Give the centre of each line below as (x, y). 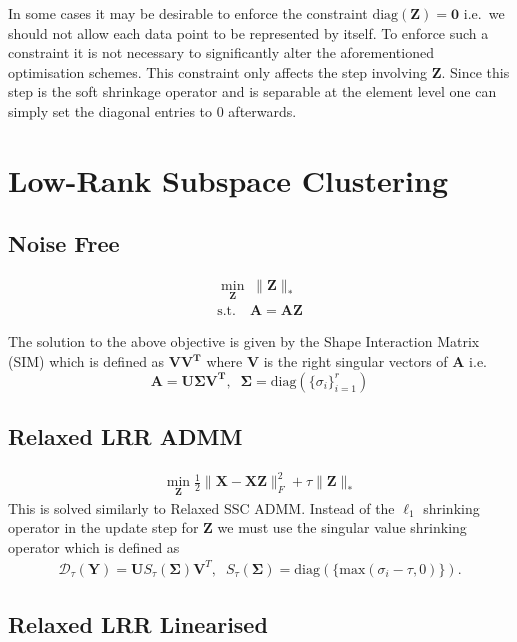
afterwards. (262, 110)
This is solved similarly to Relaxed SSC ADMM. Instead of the (201, 507)
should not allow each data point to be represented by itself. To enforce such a (248, 32)
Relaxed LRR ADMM (125, 436)
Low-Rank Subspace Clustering (228, 179)
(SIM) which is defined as (86, 361)
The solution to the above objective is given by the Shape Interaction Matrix (244, 341)
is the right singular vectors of (355, 361)
